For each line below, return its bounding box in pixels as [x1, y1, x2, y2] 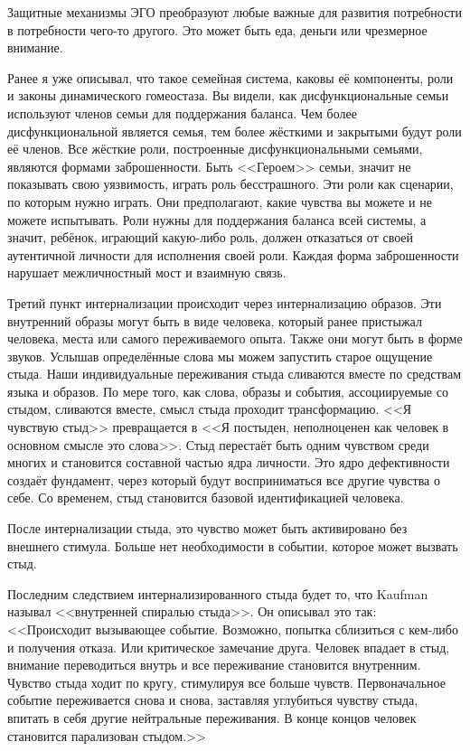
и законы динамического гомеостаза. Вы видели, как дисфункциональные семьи [7, 86, 449, 105]
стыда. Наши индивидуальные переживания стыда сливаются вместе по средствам [7, 364, 462, 383]
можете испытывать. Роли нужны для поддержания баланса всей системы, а [7, 210, 427, 229]
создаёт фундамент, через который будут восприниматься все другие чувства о [7, 470, 440, 489]
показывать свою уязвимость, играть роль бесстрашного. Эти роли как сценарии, [7, 174, 454, 193]
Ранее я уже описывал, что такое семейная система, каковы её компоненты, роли [7, 68, 454, 87]
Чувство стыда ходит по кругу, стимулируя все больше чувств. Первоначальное [7, 672, 446, 691]
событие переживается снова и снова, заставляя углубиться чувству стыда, [7, 690, 418, 709]
